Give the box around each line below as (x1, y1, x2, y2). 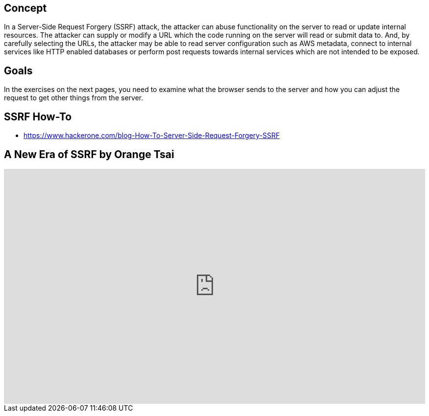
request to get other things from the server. (4, 93, 143, 102)
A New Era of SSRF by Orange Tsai (4, 148, 174, 161)
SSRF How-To (4, 110, 72, 123)
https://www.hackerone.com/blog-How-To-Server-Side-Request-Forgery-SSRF (24, 131, 280, 140)
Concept (4, 2, 47, 14)
